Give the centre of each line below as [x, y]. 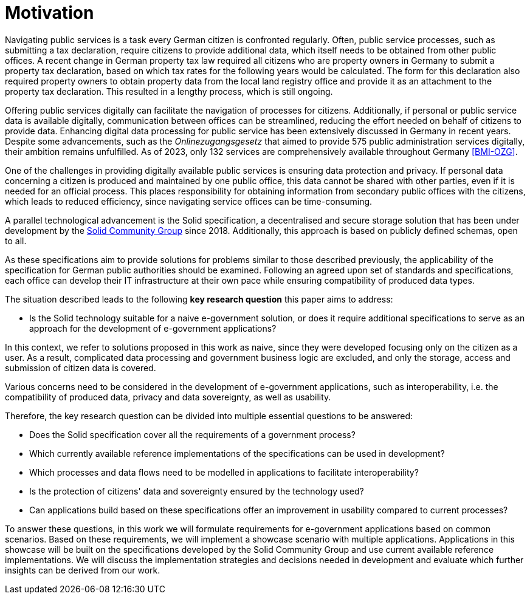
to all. [16, 241]
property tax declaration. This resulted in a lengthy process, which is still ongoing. [169, 91]
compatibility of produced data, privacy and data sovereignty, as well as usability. [168, 397]
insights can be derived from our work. [83, 570]
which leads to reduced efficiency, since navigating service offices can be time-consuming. [189, 201]
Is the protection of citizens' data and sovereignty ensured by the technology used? [197, 491]
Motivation [50, 13]
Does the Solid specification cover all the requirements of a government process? [192, 434]
